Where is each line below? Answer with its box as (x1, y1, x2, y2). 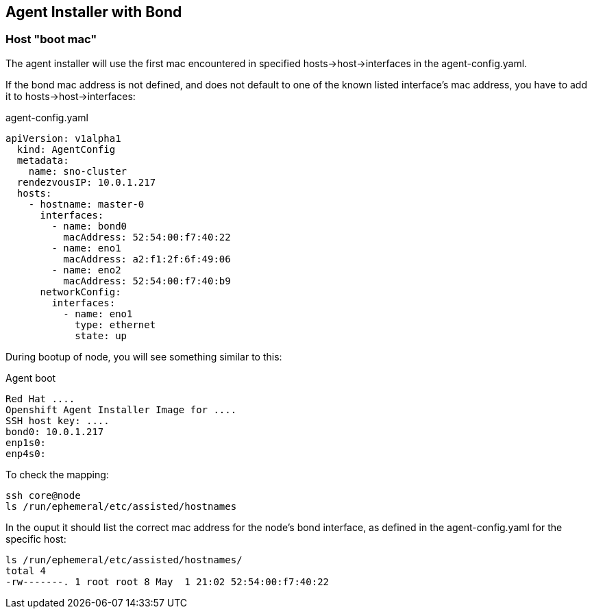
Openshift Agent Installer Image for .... (5, 404, 237, 415)
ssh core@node (5, 489, 81, 501)
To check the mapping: (5, 468, 109, 480)
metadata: (16, 154, 69, 166)
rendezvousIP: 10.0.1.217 (16, 176, 156, 188)
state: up (75, 330, 127, 341)
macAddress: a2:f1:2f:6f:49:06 (63, 253, 231, 265)
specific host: (5, 532, 66, 545)
